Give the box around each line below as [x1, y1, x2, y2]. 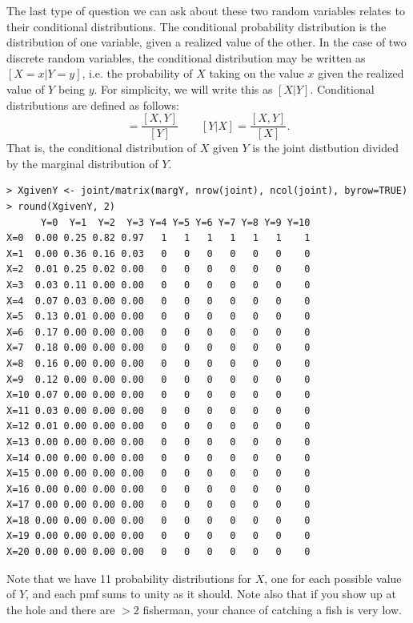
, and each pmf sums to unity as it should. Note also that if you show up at [26, 585, 396, 602]
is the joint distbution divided [252, 139, 399, 156]
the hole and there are [6, 601, 115, 617]
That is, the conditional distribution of [6, 139, 197, 156]
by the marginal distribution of [6, 155, 158, 171]
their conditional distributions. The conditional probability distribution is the [6, 18, 387, 34]
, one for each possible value [264, 569, 402, 586]
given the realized [318, 65, 404, 82]
